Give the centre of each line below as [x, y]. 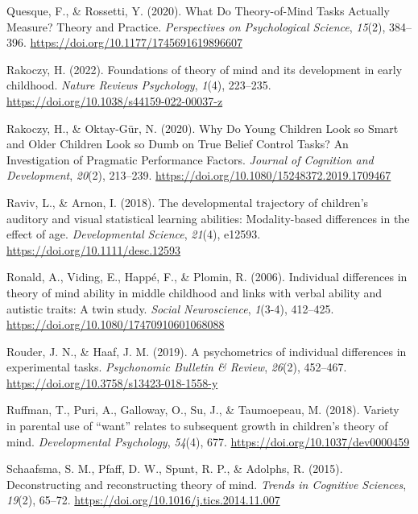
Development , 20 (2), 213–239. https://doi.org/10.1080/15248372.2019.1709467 [199, 175]
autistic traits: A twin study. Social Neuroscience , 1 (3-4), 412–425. [170, 308]
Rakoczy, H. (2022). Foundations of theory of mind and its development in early [205, 69]
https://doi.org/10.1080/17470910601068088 [116, 324]
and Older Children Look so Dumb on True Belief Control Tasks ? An [178, 144]
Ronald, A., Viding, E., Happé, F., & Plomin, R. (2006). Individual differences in [207, 277]
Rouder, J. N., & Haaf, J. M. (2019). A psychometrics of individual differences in [207, 351]
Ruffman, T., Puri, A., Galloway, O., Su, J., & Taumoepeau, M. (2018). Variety [203, 410]
